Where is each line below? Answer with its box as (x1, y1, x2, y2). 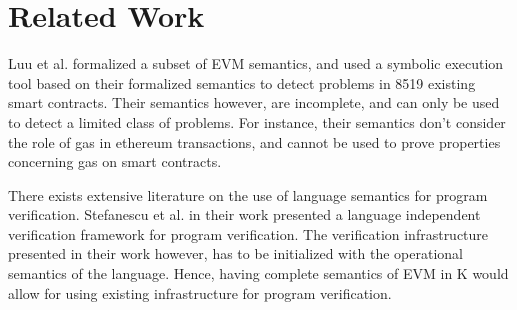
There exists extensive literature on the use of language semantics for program (8, 184, 488, 205)
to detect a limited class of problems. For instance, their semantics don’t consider (8, 111, 506, 132)
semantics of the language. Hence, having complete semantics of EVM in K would (8, 263, 509, 284)
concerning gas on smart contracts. (8, 151, 222, 172)
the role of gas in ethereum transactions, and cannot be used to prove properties (8, 131, 501, 152)
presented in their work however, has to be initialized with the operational (8, 243, 463, 264)
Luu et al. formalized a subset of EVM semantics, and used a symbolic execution (8, 53, 504, 74)
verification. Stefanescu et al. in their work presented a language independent (8, 204, 481, 225)
